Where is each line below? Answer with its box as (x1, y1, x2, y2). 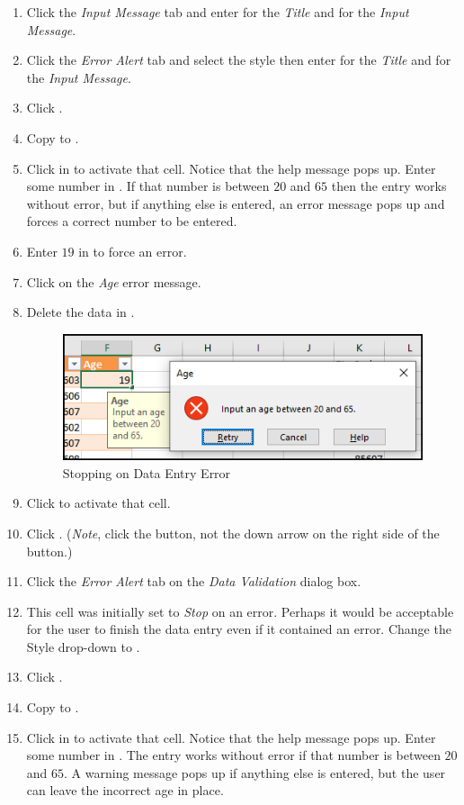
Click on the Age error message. (26, 272, 201, 291)
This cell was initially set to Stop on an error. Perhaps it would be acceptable (26, 601, 454, 620)
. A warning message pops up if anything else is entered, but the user (64, 763, 446, 782)
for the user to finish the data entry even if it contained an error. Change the (26, 620, 451, 638)
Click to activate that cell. (26, 493, 171, 512)
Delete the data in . (26, 303, 135, 321)
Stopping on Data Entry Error (62, 463, 231, 482)
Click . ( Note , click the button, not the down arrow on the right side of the (26, 523, 440, 542)
